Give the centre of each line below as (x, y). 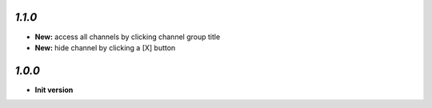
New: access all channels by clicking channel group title (128, 37)
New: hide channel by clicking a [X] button (105, 47)
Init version (54, 90)
